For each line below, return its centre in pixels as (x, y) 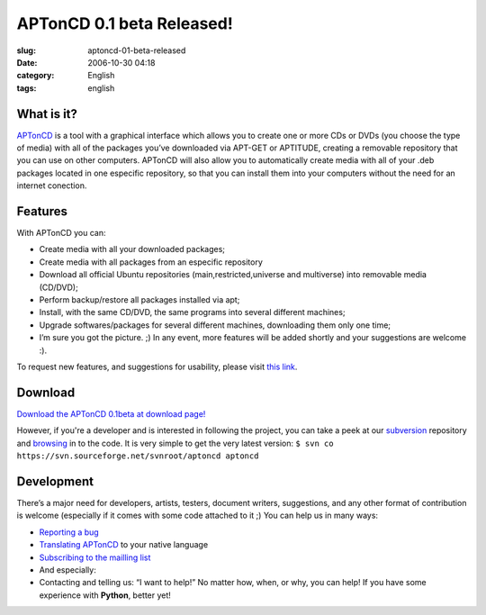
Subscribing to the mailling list (95, 557)
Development (55, 481)
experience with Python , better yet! (105, 595)
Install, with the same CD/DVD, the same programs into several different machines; (192, 312)
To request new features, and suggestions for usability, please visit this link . (157, 366)
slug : (26, 50)
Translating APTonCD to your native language (124, 545)
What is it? (47, 114)
